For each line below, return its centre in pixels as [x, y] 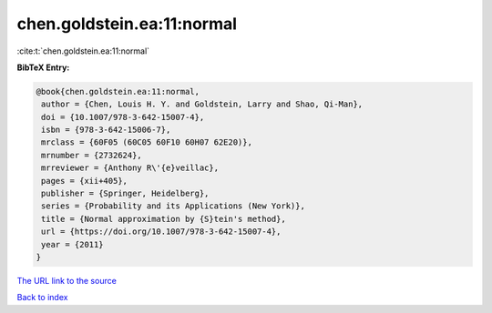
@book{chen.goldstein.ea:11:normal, [118, 91]
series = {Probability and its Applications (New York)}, [173, 206]
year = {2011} [72, 244]
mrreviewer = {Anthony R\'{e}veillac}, [130, 168]
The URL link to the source [67, 280]
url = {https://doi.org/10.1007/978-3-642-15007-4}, [161, 232]
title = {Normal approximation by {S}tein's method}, [164, 219]
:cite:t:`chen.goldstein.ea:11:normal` [83, 51]
